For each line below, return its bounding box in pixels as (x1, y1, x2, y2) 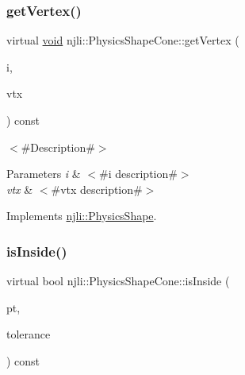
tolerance (6, 326, 51, 342)
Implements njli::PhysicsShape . (6, 207, 157, 224)
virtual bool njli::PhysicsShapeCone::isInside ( (6, 273, 230, 289)
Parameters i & (6, 165, 81, 182)
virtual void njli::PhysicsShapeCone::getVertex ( (6, 32, 239, 48)
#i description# (99, 165, 178, 182)
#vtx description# (51, 180, 143, 197)
